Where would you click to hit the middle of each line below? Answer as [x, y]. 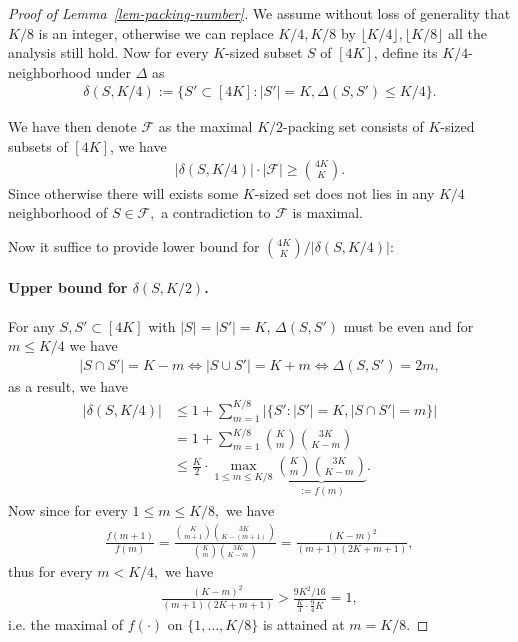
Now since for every [68, 509]
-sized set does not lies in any [344, 192]
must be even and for [408, 325]
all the [467, 32]
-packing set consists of [353, 126]
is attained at [303, 624]
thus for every [50, 571]
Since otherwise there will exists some [123, 192]
